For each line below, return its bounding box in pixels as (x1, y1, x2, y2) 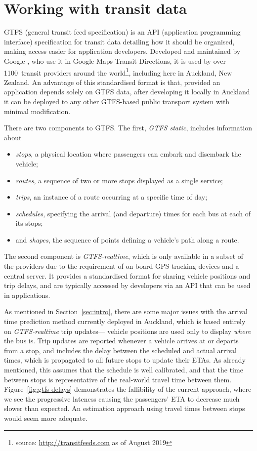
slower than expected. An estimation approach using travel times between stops (4, 403, 245, 413)
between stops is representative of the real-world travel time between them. (4, 374, 232, 384)
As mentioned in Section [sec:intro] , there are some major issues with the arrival (4, 306, 248, 317)
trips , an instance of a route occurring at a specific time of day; (15, 192, 208, 202)
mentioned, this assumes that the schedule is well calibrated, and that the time (4, 365, 243, 374)
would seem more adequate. (4, 412, 87, 423)
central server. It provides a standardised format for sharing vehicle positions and (4, 270, 251, 281)
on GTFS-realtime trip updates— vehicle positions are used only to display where (4, 326, 251, 336)
